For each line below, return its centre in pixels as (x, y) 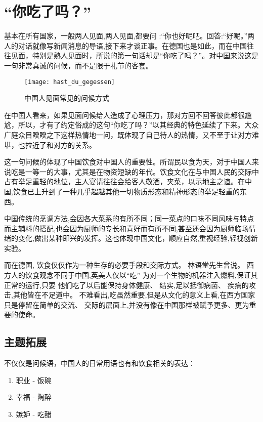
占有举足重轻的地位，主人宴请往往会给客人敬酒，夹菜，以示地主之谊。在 (124, 181)
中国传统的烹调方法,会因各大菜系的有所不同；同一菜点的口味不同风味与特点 (129, 218)
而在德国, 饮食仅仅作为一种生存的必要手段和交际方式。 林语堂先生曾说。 (124, 265)
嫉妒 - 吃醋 (34, 414)
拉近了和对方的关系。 (60, 144)
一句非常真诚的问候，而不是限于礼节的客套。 (78, 65)
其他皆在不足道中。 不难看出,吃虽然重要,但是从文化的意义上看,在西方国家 (134, 295)
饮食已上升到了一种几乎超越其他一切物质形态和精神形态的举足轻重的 (126, 191)
